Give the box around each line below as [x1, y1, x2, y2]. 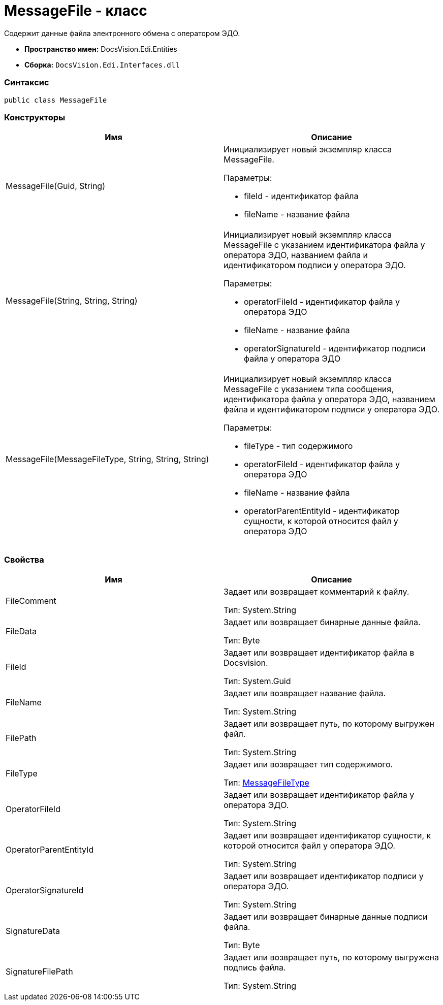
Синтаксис [4, 77, 49, 88]
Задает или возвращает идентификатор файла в [224, 647, 415, 658]
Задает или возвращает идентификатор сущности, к [224, 830, 431, 840]
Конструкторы [4, 112, 66, 122]
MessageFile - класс [4, 2, 147, 19]
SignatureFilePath [6, 966, 73, 977]
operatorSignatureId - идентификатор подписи [244, 343, 426, 354]
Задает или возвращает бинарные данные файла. [224, 617, 421, 627]
